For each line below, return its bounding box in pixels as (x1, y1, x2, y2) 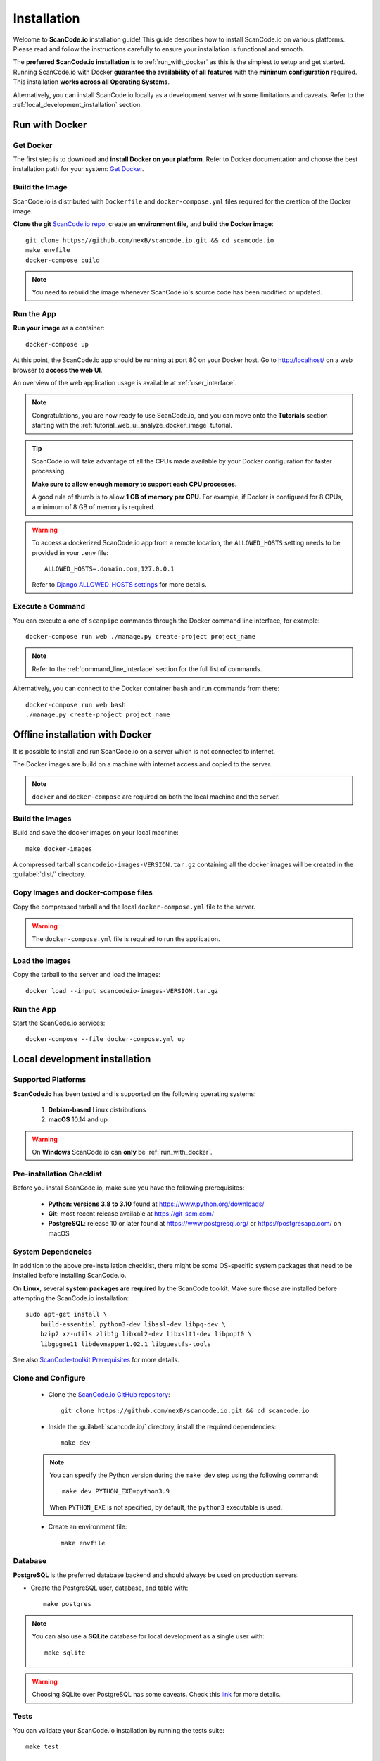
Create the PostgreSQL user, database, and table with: (30, 1583, 189, 1592)
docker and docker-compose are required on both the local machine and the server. (32, 792, 280, 801)
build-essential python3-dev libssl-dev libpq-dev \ (39, 1320, 227, 1328)
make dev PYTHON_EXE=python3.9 (62, 1487, 170, 1495)
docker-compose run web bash (25, 701, 126, 709)
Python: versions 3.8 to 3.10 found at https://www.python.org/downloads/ (48, 1200, 265, 1208)
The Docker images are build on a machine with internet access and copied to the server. (13, 760, 272, 769)
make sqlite (44, 1648, 86, 1657)
